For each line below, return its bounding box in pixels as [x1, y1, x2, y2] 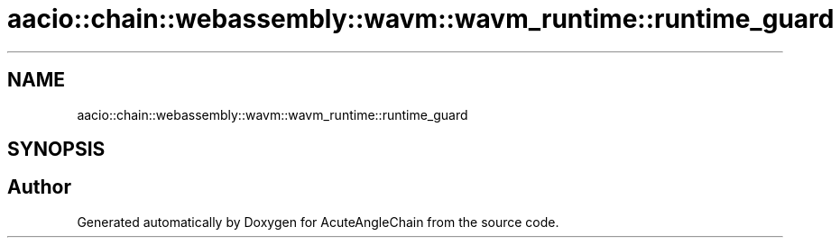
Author [7, 176, 71, 199]
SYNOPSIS [7, 138, 106, 161]
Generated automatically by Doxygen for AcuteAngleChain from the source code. [77, 213, 559, 230]
